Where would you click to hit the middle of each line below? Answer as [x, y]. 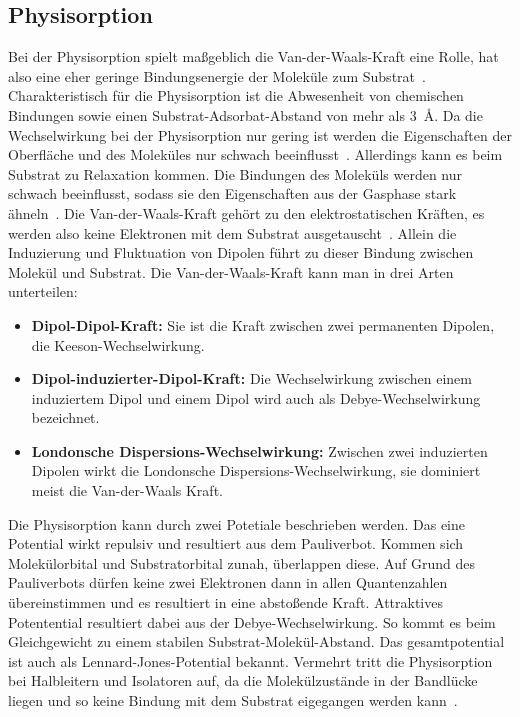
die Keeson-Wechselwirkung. [118, 344]
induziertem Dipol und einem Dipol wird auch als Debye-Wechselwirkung [256, 397]
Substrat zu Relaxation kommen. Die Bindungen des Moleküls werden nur [235, 173]
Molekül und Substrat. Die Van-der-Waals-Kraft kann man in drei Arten [231, 271]
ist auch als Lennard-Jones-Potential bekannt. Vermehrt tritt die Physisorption [250, 660]
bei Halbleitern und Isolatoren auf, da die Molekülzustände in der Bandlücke [243, 680]
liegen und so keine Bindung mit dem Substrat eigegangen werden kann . [233, 700]
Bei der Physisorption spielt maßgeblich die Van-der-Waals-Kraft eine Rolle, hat [253, 56]
